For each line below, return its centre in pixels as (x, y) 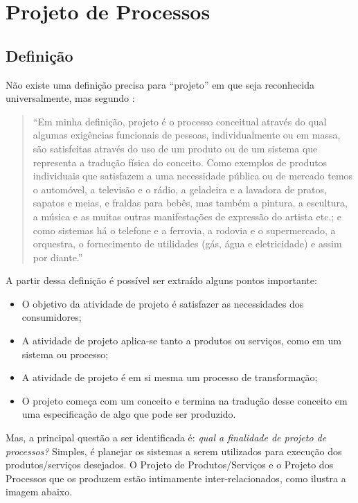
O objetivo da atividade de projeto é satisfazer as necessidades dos (163, 303)
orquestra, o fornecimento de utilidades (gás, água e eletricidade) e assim (187, 244)
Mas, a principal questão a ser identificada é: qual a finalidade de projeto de (166, 438)
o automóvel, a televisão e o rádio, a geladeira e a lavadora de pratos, (180, 189)
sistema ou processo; (65, 354)
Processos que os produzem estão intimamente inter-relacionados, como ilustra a (176, 478)
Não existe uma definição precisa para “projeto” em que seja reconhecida (160, 84)
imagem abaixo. (39, 492)
